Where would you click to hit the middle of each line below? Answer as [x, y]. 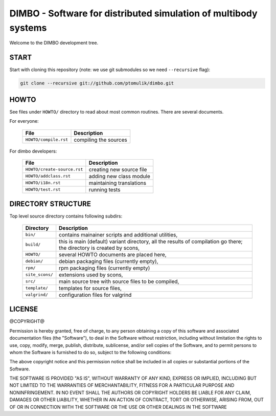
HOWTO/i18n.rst [43, 183]
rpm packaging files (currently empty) [105, 268]
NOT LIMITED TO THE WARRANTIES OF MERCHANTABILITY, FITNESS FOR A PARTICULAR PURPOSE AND [122, 385]
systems [28, 28]
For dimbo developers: [33, 151]
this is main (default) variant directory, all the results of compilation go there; [151, 242]
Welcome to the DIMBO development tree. [54, 43]
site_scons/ [39, 275]
